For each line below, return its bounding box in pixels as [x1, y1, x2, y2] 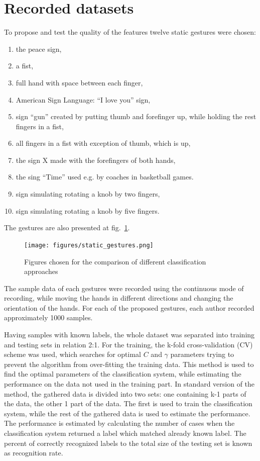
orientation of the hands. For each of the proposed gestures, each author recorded [4, 302, 254, 313]
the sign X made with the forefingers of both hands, [16, 154, 176, 165]
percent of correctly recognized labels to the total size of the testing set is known [4, 437, 252, 448]
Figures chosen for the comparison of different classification [24, 256, 206, 266]
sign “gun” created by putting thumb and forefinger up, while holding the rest [16, 111, 256, 122]
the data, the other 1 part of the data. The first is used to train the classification [4, 398, 252, 409]
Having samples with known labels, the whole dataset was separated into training [4, 329, 255, 340]
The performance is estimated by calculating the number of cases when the [4, 418, 235, 428]
